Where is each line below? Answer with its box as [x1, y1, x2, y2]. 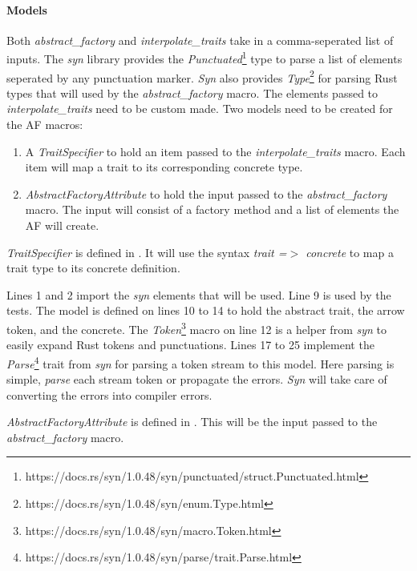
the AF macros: [6, 116, 83, 133]
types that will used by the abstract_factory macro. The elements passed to [6, 84, 379, 101]
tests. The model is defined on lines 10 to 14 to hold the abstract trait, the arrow [6, 302, 405, 319]
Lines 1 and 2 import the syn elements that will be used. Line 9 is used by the [6, 286, 391, 303]
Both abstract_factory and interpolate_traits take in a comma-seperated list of [6, 31, 394, 48]
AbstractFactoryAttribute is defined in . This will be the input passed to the [6, 413, 378, 430]
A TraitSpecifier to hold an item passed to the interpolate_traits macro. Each [25, 143, 406, 159]
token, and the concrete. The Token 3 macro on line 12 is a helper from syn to [6, 319, 387, 337]
